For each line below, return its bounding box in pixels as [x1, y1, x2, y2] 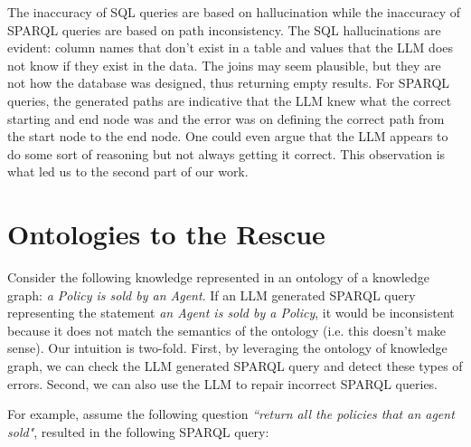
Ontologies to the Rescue [7, 215, 325, 252]
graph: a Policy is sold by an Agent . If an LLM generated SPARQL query [7, 285, 416, 304]
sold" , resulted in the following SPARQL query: [7, 422, 269, 441]
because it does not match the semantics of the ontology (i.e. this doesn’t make [7, 320, 446, 339]
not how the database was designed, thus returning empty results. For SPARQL [7, 73, 450, 92]
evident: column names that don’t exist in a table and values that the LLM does [7, 38, 454, 57]
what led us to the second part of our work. [7, 162, 249, 181]
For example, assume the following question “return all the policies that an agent [7, 404, 455, 423]
